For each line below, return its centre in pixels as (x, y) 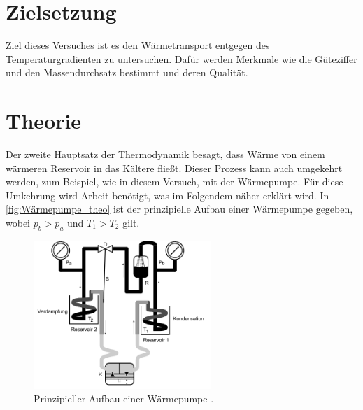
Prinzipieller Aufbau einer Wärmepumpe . (124, 398)
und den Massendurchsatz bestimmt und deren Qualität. (127, 72)
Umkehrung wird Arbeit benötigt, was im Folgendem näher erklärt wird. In (168, 195)
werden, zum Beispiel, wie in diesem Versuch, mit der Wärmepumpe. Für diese (175, 182)
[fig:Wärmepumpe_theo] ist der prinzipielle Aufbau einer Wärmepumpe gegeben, (179, 209)
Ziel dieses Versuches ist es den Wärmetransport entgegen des (138, 45)
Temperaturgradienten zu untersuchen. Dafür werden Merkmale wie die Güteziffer (181, 58)
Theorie (44, 121)
